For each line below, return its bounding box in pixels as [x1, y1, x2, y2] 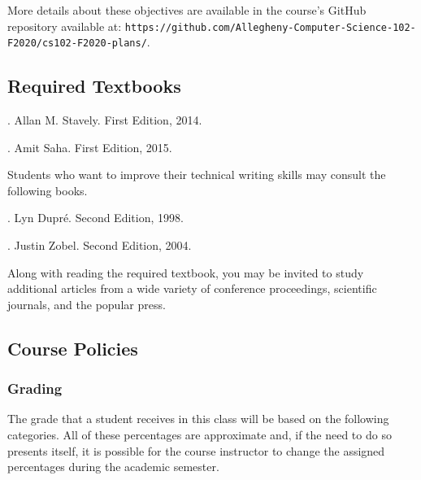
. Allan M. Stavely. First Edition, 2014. [7, 111, 202, 129]
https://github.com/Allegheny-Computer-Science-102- [124, 21, 416, 33]
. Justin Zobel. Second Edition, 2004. [7, 237, 192, 254]
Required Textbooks [7, 73, 181, 98]
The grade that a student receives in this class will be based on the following [7, 410, 389, 427]
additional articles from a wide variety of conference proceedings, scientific [7, 280, 377, 297]
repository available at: [7, 17, 122, 34]
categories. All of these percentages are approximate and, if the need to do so [7, 426, 392, 443]
